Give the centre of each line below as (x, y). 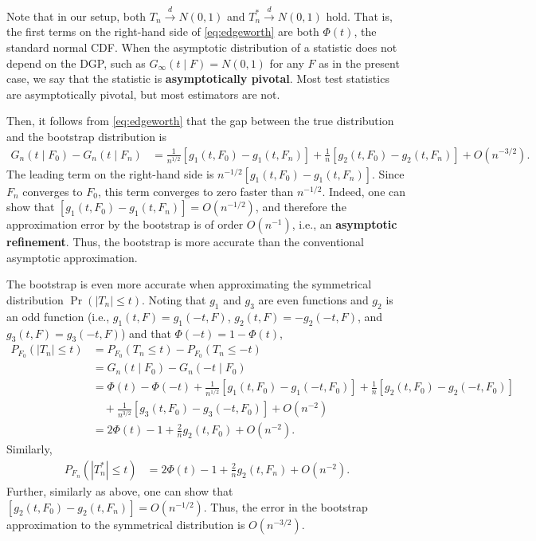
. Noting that (174, 299)
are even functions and (313, 299)
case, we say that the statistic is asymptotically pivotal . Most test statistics (198, 78)
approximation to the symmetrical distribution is (126, 524)
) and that (146, 333)
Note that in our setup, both (76, 16)
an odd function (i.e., (58, 316)
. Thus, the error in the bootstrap (286, 506)
